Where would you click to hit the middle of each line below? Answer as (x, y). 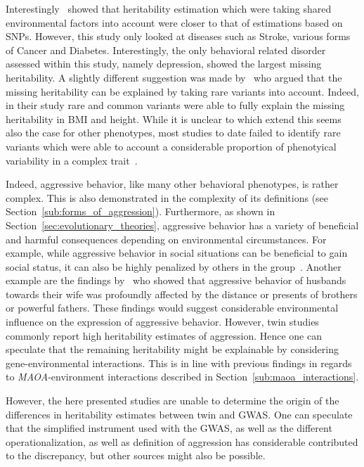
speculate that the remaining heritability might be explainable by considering (172, 349)
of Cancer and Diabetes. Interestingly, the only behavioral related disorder (166, 50)
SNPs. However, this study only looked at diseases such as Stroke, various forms (178, 36)
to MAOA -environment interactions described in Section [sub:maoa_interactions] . (182, 377)
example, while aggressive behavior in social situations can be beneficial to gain (177, 253)
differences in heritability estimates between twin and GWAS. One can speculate (179, 414)
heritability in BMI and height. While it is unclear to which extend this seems (174, 119)
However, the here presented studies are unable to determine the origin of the (173, 401)
